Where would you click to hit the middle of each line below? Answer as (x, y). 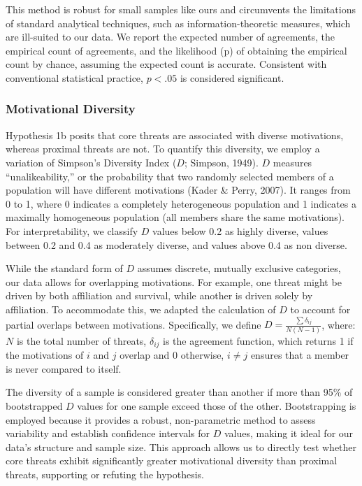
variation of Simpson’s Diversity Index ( (91, 162)
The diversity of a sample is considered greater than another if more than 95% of (179, 392)
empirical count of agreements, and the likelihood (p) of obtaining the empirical (176, 50)
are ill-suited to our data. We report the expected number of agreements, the (170, 37)
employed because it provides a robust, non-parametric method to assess (161, 419)
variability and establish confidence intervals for (108, 433)
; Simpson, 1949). (221, 162)
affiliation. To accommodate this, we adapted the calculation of (141, 309)
